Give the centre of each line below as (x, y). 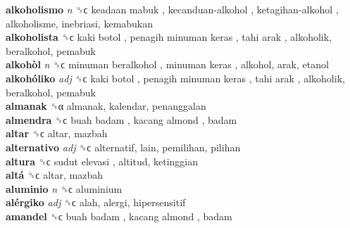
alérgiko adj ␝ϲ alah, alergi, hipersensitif (96, 202)
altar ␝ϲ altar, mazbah (57, 133)
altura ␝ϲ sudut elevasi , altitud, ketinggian (102, 161)
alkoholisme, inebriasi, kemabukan (80, 23)
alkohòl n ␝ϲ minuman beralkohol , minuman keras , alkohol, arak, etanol (167, 64)
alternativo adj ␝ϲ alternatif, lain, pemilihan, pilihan (123, 147)
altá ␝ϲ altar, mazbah (54, 175)
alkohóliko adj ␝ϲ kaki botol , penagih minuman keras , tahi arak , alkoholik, (175, 78)
